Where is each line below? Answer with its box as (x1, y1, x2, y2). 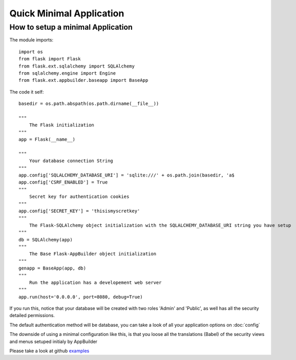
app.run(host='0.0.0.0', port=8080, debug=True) (18, 294, 143, 300)
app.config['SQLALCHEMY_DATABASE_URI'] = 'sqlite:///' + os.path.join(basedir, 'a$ (18, 172, 235, 178)
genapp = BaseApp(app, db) (18, 265, 87, 271)
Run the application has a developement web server (29, 279, 162, 285)
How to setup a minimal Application (9, 22, 133, 32)
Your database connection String (29, 158, 114, 164)
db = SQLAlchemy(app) (18, 237, 73, 242)
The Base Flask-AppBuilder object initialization (29, 251, 156, 257)
